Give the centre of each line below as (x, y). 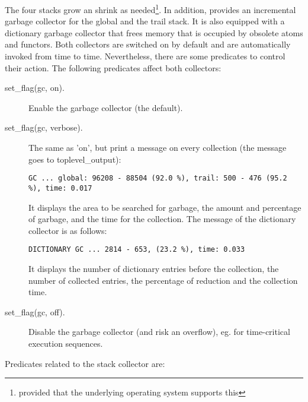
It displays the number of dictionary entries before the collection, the (154, 268)
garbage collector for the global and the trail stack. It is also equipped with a (145, 21)
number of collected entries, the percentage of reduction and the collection (163, 280)
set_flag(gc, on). (35, 88)
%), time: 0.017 (60, 188)
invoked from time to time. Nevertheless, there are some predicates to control (145, 56)
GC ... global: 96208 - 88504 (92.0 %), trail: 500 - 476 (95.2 (158, 178)
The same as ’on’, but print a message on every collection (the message (158, 147)
